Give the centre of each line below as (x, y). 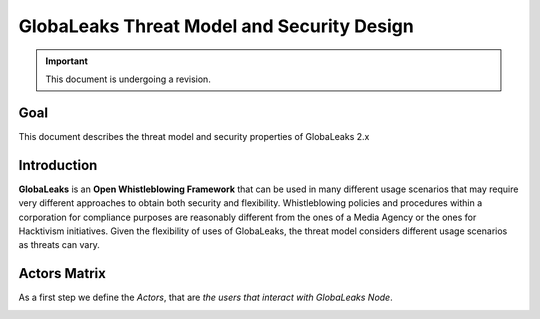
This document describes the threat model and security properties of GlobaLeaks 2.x (194, 136)
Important (67, 61)
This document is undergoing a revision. (128, 79)
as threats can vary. (59, 245)
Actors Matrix (62, 273)
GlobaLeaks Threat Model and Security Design (216, 26)
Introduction (58, 165)
